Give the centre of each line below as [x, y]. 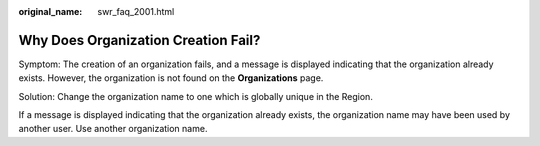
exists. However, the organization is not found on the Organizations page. [171, 78]
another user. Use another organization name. [113, 129]
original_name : [50, 11]
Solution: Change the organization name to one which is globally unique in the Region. [196, 96]
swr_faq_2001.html [136, 11]
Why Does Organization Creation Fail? [139, 40]
